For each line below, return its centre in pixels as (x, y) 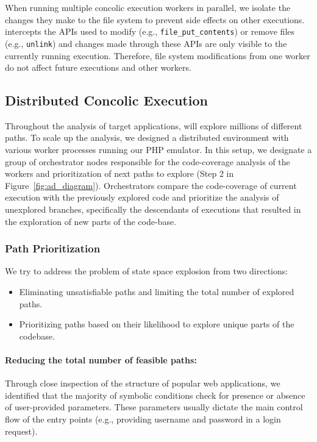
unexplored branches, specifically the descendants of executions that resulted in (153, 209)
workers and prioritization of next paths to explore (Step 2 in (119, 173)
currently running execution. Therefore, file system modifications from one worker (158, 55)
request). (21, 431)
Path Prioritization (53, 248)
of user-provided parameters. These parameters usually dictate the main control (154, 407)
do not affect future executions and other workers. (98, 67)
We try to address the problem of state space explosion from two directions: (147, 271)
